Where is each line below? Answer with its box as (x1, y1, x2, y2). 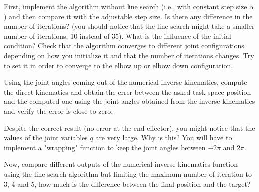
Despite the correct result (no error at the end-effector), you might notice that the (4, 122, 255, 133)
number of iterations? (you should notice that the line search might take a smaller (4, 21, 255, 31)
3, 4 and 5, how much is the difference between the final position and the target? (4, 178, 251, 189)
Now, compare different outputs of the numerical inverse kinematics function (4, 159, 238, 169)
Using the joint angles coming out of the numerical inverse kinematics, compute (4, 77, 247, 87)
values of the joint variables (4, 132, 88, 143)
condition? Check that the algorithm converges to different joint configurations (4, 40, 244, 51)
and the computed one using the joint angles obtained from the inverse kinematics (4, 96, 255, 106)
